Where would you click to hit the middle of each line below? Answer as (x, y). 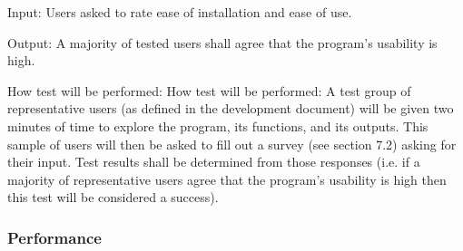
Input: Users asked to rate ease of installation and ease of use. (180, 12)
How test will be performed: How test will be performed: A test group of (209, 90)
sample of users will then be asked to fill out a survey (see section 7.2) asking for (232, 144)
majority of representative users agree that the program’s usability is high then (227, 179)
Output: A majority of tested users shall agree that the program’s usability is (222, 42)
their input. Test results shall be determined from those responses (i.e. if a (214, 162)
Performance (54, 237)
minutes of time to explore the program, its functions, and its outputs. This (218, 125)
